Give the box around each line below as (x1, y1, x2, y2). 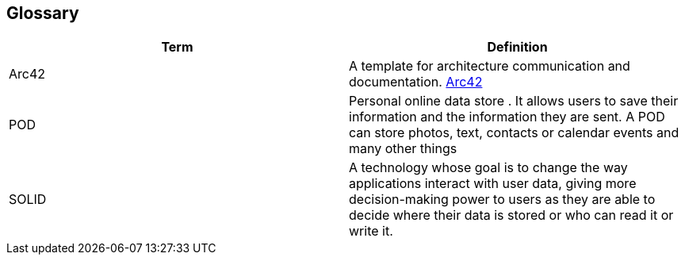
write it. (349, 223, 393, 240)
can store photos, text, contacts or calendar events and (349, 125, 679, 141)
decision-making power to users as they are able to (349, 191, 656, 208)
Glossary (6, 3, 79, 23)
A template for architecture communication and (349, 58, 630, 75)
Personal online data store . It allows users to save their (349, 93, 679, 109)
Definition (487, 39, 548, 56)
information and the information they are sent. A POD (349, 109, 665, 125)
